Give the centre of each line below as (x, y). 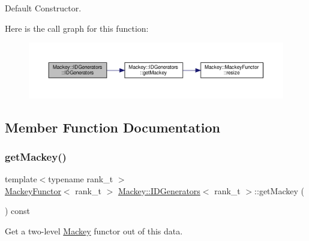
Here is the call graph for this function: (77, 28)
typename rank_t (81, 179)
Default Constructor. (43, 8)
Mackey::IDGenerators (159, 190)
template (21, 179)
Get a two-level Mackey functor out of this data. (94, 231)
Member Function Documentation (113, 127)
